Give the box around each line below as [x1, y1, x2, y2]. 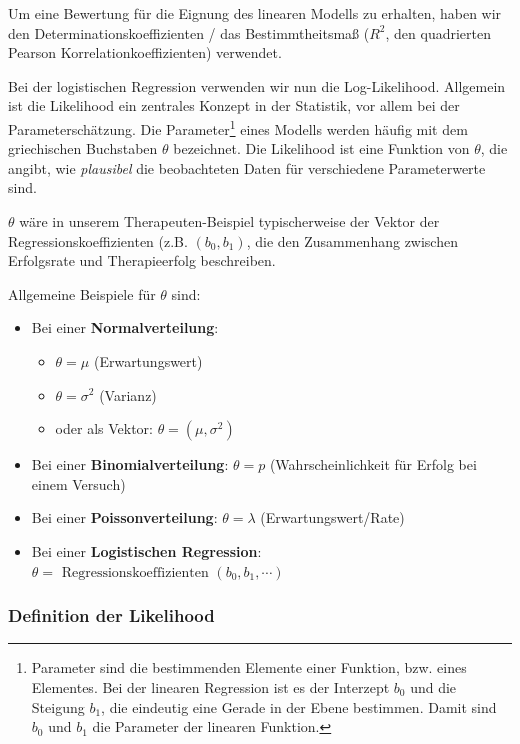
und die [410, 676, 457, 697]
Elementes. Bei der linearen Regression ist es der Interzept [31, 676, 390, 697]
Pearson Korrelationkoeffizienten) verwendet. [8, 42, 282, 63]
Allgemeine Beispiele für [8, 283, 156, 304]
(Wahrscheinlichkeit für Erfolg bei [269, 454, 477, 475]
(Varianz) [99, 384, 157, 405]
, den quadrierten [385, 22, 492, 43]
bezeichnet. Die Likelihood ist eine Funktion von [173, 138, 470, 159]
